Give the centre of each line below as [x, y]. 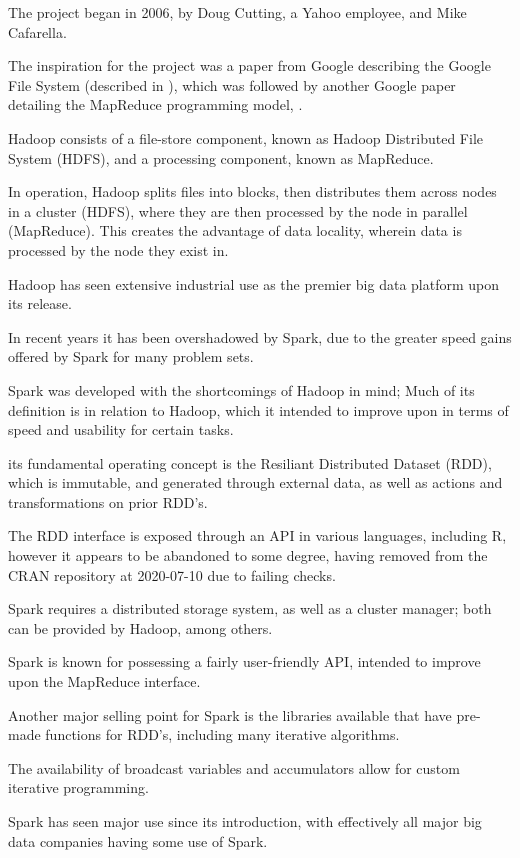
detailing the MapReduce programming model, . [155, 104]
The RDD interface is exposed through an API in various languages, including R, [257, 535]
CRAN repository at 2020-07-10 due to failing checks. [172, 574]
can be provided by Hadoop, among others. [140, 627]
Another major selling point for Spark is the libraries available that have [230, 714]
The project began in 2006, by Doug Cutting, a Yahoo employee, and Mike [237, 12]
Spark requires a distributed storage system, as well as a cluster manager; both [250, 608]
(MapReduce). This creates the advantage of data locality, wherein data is [235, 230]
